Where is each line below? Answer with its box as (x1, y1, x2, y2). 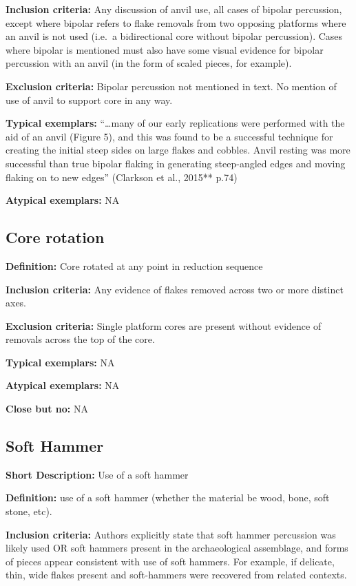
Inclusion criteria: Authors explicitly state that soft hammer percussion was (6, 527, 336, 541)
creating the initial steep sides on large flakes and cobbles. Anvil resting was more (6, 143, 350, 157)
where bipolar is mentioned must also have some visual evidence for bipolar (6, 42, 324, 56)
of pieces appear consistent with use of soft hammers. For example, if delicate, (6, 554, 335, 568)
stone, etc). (6, 504, 52, 519)
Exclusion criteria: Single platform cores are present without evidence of (6, 318, 322, 333)
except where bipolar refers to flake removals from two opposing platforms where (6, 15, 346, 30)
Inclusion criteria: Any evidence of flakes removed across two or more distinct (6, 282, 344, 296)
